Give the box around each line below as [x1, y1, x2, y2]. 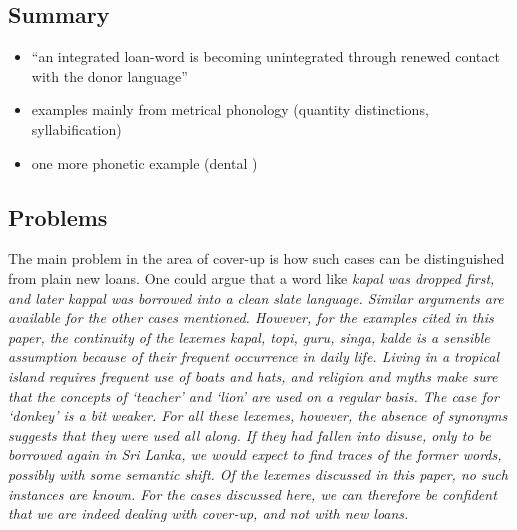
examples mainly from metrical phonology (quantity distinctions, [31, 99, 429, 120]
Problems [8, 201, 108, 232]
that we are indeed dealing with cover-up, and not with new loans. [8, 503, 409, 524]
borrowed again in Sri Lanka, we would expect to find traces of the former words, [8, 444, 502, 465]
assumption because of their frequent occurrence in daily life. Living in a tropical [8, 346, 500, 367]
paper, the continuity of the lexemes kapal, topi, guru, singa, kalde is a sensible [8, 326, 490, 347]
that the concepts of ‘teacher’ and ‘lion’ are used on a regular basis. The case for [8, 385, 499, 406]
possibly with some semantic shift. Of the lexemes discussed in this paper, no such [8, 463, 508, 484]
